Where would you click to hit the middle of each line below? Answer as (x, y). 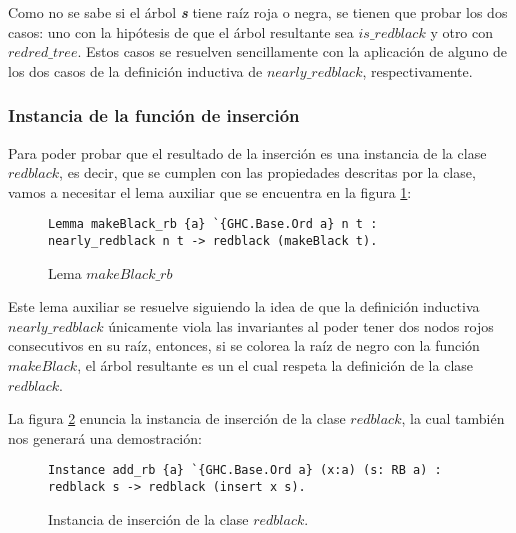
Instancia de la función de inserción (154, 115)
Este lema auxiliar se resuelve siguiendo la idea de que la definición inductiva (244, 306)
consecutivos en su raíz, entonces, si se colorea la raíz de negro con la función (244, 345)
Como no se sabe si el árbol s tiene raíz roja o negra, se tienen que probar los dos (258, 12)
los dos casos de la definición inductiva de (135, 70)
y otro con (462, 31)
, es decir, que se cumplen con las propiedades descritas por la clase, (267, 172)
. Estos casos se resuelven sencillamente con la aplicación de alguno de (292, 51)
